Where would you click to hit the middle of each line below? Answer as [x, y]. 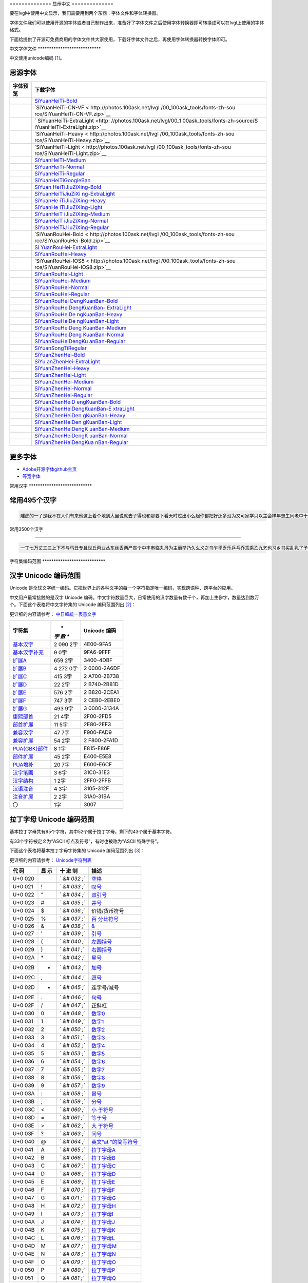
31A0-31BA [97, 796]
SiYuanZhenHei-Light [60, 375]
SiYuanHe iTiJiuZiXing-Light [68, 207]
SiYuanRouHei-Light [59, 274]
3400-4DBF [98, 660]
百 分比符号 [105, 919]
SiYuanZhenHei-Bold [60, 355]
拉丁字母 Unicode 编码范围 [52, 819]
